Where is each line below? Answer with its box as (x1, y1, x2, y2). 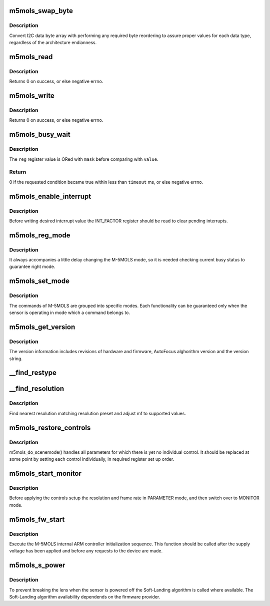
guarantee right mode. (9, 263, 55, 270)
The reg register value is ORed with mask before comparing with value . (9, 156, 158, 162)
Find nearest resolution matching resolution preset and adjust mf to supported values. (9, 410, 186, 416)
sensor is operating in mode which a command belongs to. (9, 310, 130, 316)
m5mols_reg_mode (9, 231, 70, 239)
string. (9, 356, 22, 362)
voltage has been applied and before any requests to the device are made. (9, 548, 163, 554)
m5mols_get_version (9, 323, 75, 331)
